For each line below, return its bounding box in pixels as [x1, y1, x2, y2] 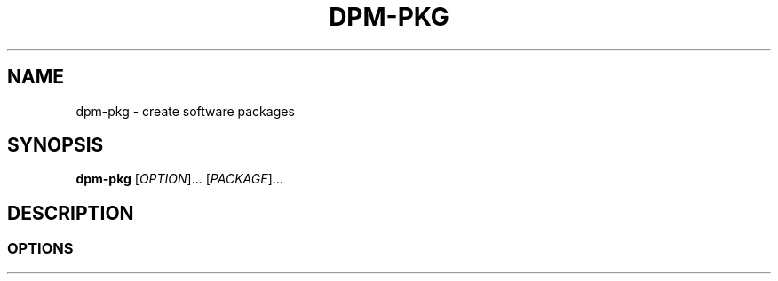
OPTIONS [7, 239, 74, 258]
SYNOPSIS [7, 134, 104, 157]
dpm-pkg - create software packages [75, 103, 295, 119]
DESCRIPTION [7, 201, 134, 224]
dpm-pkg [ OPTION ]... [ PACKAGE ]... [75, 171, 283, 187]
